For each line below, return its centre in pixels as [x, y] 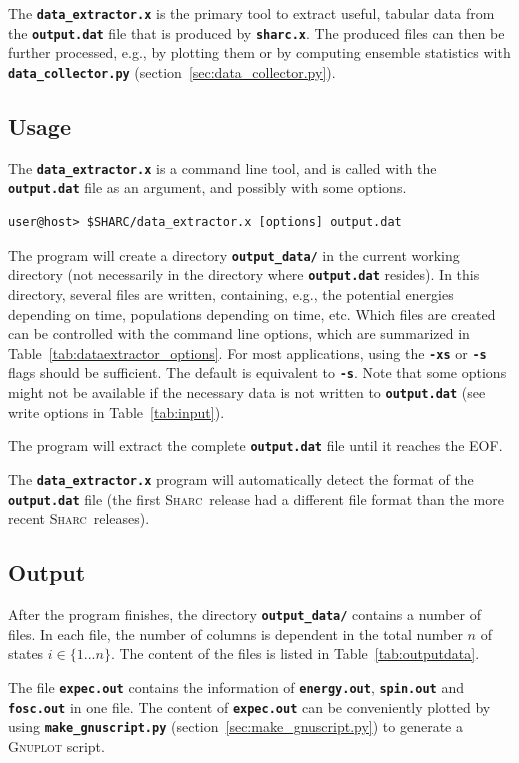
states [26, 653]
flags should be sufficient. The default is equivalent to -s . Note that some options [257, 372]
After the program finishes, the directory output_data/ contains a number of [244, 614]
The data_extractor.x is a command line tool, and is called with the [222, 167]
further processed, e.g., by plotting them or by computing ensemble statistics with [259, 52]
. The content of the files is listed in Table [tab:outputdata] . [295, 653]
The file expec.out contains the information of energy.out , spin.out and [236, 686]
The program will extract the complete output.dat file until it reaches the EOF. [255, 445]
